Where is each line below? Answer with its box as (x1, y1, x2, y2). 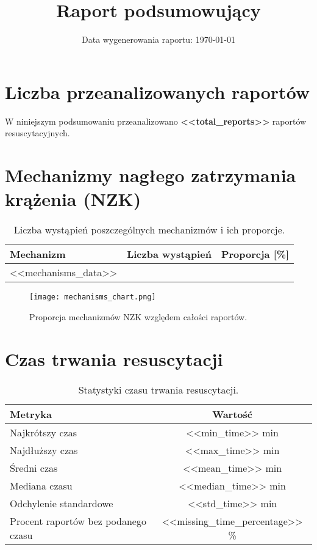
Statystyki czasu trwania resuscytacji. (78, 382, 239, 397)
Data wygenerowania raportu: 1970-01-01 (82, 33, 235, 46)
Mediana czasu (10, 478, 73, 493)
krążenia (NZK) (5, 186, 141, 211)
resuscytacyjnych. (5, 127, 70, 139)
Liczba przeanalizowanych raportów (5, 79, 310, 104)
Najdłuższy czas (10, 442, 78, 457)
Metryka (10, 406, 52, 421)
